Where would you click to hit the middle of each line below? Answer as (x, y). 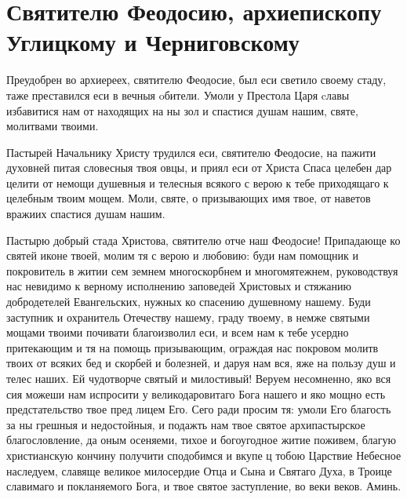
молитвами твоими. (53, 126)
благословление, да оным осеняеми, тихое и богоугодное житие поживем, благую (201, 440)
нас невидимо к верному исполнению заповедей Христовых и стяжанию (179, 286)
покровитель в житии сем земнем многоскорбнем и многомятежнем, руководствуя (202, 270)
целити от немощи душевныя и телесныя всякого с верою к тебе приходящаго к (198, 182)
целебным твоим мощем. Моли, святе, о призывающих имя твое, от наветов (189, 198)
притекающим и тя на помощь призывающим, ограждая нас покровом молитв (193, 347)
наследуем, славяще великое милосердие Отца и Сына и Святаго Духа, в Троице (199, 470)
